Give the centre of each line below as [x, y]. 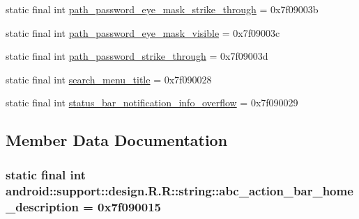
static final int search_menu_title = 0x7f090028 [109, 79]
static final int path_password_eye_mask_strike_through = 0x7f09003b [162, 9]
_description [42, 206]
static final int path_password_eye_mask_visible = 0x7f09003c [143, 32]
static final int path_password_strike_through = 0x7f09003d [137, 56]
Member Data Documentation [117, 140]
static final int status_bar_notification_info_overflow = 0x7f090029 [152, 103]
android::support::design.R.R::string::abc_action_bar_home [179, 190]
